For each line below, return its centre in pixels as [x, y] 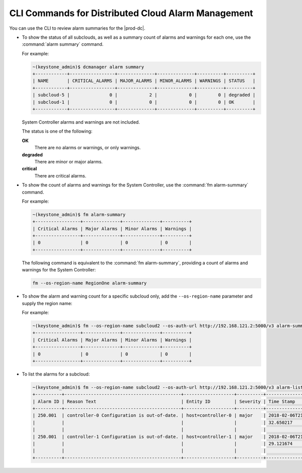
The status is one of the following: [57, 131]
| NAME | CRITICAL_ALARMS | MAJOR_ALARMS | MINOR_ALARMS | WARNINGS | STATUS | [144, 81]
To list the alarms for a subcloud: [56, 374]
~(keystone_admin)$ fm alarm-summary [79, 214]
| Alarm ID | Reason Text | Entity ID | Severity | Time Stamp [164, 401]
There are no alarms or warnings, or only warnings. [88, 148]
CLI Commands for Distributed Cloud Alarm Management [131, 13]
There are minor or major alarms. [69, 161]
